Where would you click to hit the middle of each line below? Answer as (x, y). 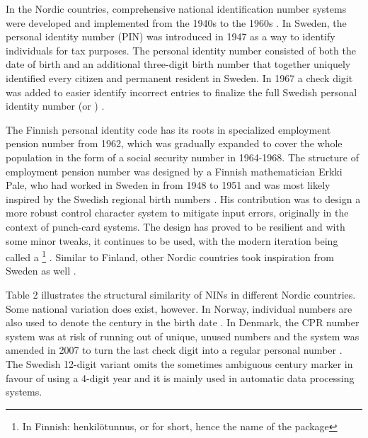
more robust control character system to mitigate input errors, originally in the (177, 213)
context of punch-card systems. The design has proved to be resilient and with (176, 226)
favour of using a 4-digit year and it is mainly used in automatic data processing (180, 378)
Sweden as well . (41, 271)
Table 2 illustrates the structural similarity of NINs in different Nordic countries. (181, 294)
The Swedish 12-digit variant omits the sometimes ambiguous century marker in (179, 363)
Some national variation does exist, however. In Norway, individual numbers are (179, 308)
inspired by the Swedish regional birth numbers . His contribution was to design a (183, 198)
